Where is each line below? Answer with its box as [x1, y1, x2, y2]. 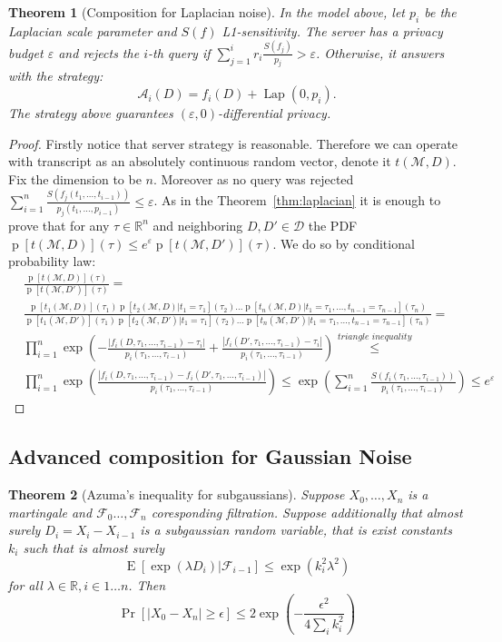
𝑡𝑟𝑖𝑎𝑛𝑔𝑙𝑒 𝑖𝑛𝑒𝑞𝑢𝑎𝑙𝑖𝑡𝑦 [338, 331, 412, 341]
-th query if [147, 43, 211, 62]
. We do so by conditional [272, 233, 415, 252]
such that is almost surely [23, 538, 164, 557]
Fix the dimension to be [8, 169, 142, 188]
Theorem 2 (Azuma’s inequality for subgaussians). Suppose [8, 485, 345, 504]
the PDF [308, 215, 358, 234]
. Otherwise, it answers [315, 43, 445, 62]
